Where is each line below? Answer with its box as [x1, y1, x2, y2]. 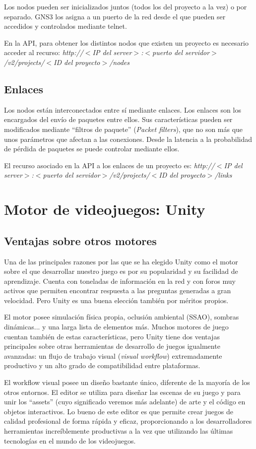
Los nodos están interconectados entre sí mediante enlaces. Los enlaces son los [4, 104, 241, 115]
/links [214, 170, 232, 180]
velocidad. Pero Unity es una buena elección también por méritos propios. [4, 295, 229, 305]
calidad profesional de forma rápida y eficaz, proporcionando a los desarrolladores [4, 416, 252, 426]
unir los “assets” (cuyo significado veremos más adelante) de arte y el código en [4, 396, 246, 407]
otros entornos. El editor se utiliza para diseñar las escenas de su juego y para [4, 386, 241, 397]
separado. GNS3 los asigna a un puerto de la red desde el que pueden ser [4, 11, 226, 21]
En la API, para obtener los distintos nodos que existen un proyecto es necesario [4, 37, 249, 48]
